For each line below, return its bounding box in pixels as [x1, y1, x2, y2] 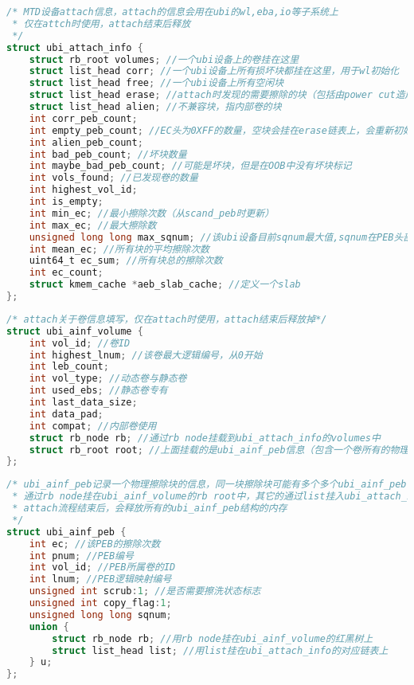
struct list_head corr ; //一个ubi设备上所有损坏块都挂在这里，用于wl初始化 [29, 65, 400, 77]
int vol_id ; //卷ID [29, 337, 131, 349]
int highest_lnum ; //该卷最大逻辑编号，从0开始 [29, 349, 263, 361]
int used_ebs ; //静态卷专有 [29, 385, 168, 397]
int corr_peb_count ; [29, 112, 138, 124]
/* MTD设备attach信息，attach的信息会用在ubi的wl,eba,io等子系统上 [6, 6, 338, 18]
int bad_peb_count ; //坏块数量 [29, 148, 187, 160]
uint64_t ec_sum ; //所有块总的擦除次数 [29, 255, 223, 267]
